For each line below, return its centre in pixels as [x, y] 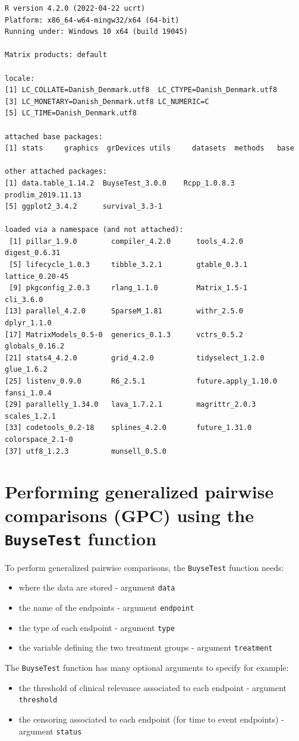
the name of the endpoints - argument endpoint [106, 607]
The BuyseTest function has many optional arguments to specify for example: [147, 668]
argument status [50, 731]
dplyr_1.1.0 [28, 323]
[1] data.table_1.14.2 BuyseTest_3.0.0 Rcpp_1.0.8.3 [120, 183]
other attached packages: [56, 172]
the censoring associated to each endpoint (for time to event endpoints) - [151, 719]
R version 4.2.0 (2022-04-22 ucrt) [75, 8]
